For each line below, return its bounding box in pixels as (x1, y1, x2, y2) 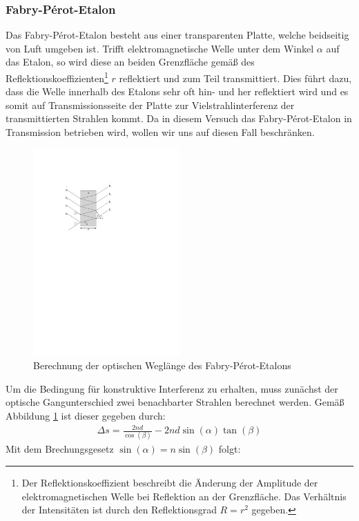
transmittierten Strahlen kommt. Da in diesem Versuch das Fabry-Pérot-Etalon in (6, 111, 352, 126)
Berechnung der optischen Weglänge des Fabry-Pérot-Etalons (33, 358, 291, 373)
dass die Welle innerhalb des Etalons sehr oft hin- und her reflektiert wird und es (6, 84, 349, 99)
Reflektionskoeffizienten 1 (6, 69, 108, 85)
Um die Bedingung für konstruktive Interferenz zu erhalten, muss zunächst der (6, 381, 338, 395)
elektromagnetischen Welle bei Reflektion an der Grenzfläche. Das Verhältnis (21, 489, 347, 503)
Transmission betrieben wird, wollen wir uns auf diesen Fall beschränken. (6, 125, 315, 139)
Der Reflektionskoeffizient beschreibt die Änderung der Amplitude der (21, 475, 318, 489)
